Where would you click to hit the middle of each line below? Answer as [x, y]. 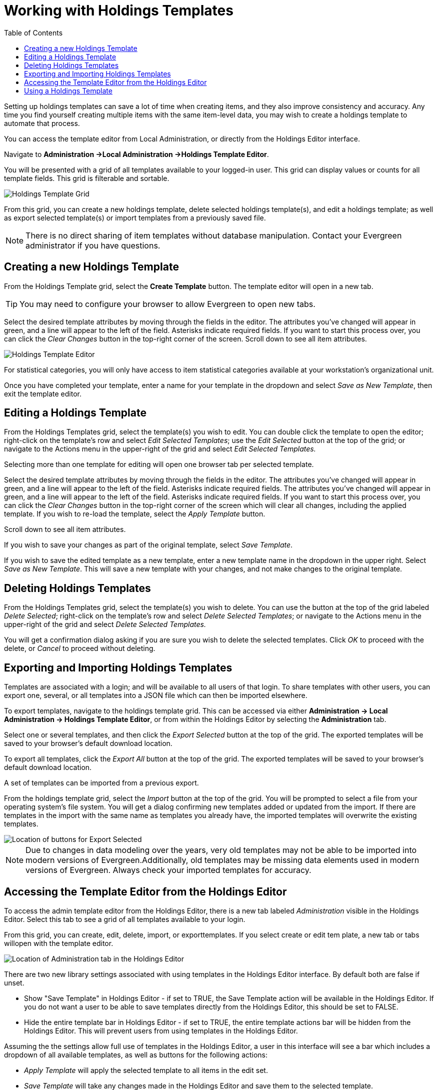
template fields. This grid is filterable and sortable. [87, 178]
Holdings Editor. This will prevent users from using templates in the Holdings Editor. [161, 1030]
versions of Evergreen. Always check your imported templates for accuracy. [168, 870]
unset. [14, 982]
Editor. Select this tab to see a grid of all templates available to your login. [125, 919]
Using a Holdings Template [68, 90]
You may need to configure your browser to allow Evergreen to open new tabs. [167, 304]
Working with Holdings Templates [119, 10]
